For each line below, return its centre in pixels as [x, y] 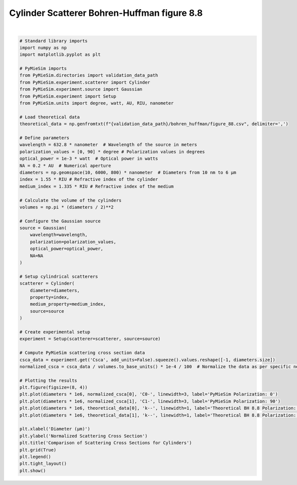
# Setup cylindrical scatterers [59, 276]
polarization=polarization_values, [73, 242]
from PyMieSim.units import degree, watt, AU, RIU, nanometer [97, 103]
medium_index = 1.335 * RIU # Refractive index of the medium [97, 186]
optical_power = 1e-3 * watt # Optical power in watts [89, 159]
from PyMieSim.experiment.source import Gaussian [81, 89]
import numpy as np [43, 48]
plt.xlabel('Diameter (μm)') [55, 429]
